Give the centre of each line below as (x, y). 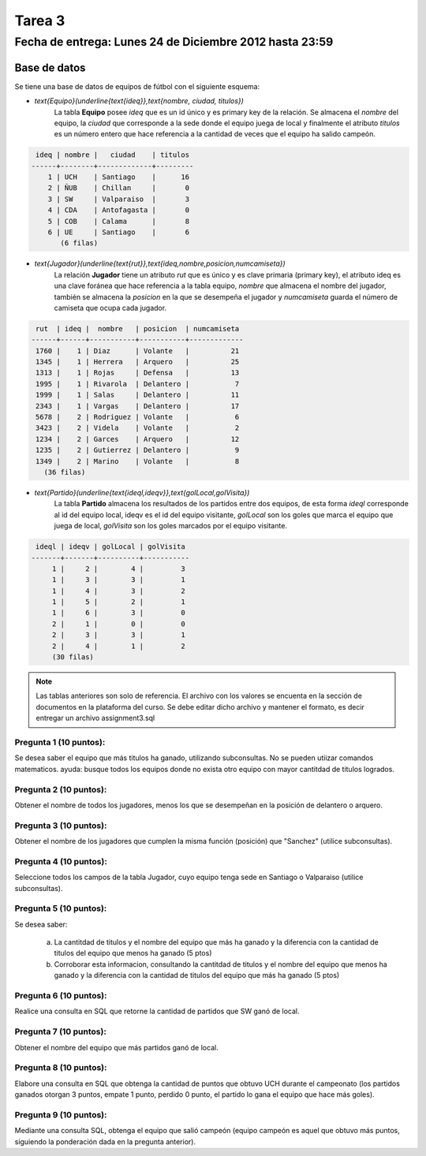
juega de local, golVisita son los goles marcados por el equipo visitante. (171, 526)
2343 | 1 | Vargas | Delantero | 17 (138, 406)
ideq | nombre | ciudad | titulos (112, 155)
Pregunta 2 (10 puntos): (61, 789)
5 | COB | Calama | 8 (118, 221)
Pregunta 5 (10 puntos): (61, 908)
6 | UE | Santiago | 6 (118, 232)
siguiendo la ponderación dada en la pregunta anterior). (105, 1141)
